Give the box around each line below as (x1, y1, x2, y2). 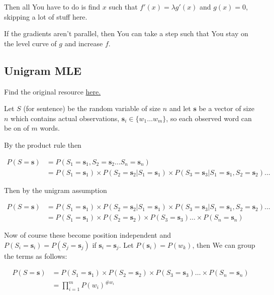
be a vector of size (199, 103, 254, 114)
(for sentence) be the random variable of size (23, 103, 161, 114)
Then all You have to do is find (4, 2, 101, 12)
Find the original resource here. (4, 86, 101, 96)
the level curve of (4, 38, 57, 48)
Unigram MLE (4, 62, 81, 78)
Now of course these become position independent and (4, 230, 171, 240)
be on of (4, 123, 29, 133)
